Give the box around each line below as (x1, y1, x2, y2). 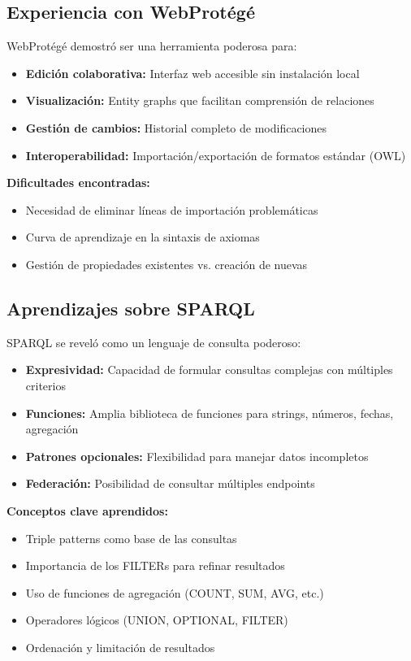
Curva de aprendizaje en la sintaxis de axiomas (25, 228, 260, 246)
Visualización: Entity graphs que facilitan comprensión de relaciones (25, 92, 374, 109)
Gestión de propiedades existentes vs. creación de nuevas (25, 255, 308, 272)
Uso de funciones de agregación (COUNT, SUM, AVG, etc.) (25, 584, 324, 601)
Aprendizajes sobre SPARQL (6, 295, 255, 320)
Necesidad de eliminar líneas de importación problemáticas (25, 201, 318, 218)
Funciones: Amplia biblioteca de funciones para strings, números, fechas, (25, 404, 394, 421)
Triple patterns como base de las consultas (25, 529, 237, 546)
